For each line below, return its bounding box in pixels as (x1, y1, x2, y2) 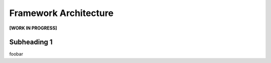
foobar (9, 51, 24, 57)
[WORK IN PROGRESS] (9, 25, 57, 31)
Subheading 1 (9, 38, 53, 46)
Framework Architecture (9, 7, 114, 18)
